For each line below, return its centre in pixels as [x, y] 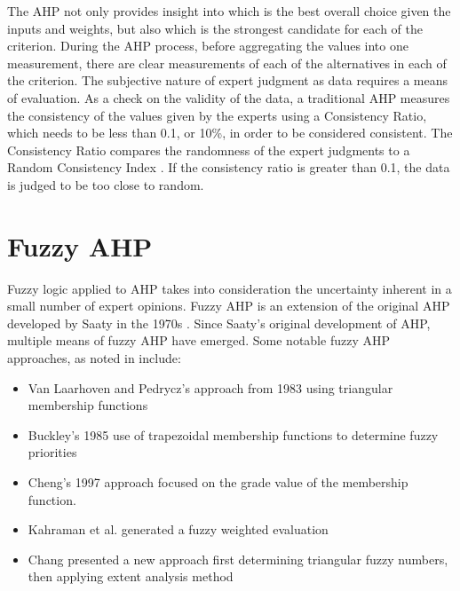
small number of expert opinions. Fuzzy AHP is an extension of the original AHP [229, 306]
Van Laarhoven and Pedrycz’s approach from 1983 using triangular [210, 387]
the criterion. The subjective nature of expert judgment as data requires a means [227, 80]
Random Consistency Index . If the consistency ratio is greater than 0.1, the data [229, 167]
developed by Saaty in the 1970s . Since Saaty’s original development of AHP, [219, 323]
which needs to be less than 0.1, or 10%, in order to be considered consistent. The [230, 133]
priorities [52, 452]
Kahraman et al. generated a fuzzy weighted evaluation [178, 529]
